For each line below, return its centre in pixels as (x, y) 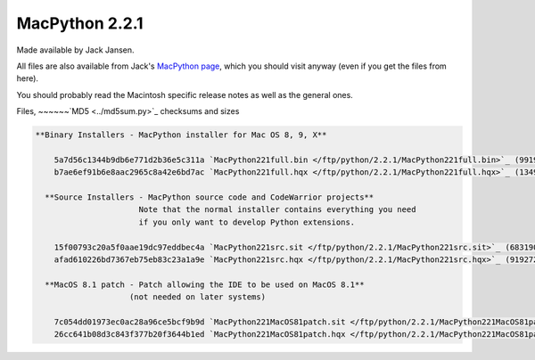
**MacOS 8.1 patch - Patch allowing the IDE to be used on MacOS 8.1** (205, 284)
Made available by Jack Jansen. (75, 50)
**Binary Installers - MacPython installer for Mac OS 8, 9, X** (181, 135)
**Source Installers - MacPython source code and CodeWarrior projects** (210, 197)
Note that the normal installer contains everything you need (277, 210)
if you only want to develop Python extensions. (247, 222)
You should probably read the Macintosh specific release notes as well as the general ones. (185, 94)
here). (28, 78)
